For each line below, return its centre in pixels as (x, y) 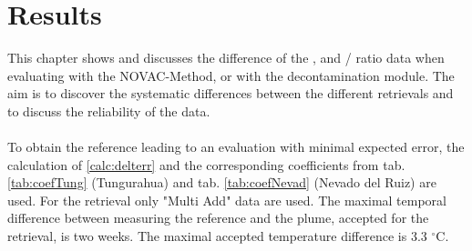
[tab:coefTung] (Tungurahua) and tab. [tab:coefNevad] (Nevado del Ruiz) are (222, 182)
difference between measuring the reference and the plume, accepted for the (218, 218)
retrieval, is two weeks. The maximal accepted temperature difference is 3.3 (217, 236)
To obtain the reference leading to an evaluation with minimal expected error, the (236, 147)
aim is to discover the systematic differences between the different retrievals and (231, 93)
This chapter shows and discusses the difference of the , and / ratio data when (226, 58)
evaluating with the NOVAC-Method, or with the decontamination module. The (231, 75)
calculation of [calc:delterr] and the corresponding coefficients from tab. (206, 164)
